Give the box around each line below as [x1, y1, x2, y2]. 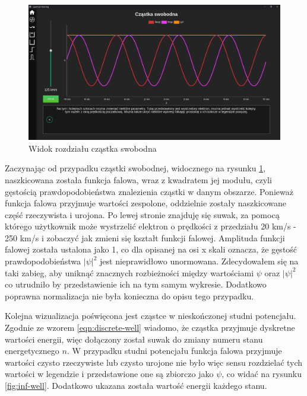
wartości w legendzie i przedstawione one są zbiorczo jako [5, 368, 214, 380]
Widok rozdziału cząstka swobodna [29, 142, 157, 154]
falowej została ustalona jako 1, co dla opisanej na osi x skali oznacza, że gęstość [5, 243, 297, 256]
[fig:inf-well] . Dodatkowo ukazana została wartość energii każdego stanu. [5, 379, 267, 392]
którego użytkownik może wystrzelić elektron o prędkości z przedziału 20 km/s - [5, 220, 296, 232]
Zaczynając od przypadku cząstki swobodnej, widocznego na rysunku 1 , [5, 162, 266, 174]
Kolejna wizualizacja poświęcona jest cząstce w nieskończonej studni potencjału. [5, 309, 296, 322]
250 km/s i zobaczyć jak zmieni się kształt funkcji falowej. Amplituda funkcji [5, 231, 285, 244]
